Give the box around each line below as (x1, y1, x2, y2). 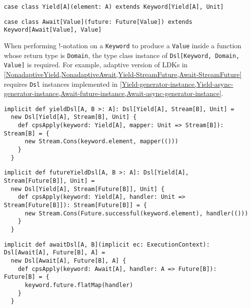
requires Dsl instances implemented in (4, 78, 118, 89)
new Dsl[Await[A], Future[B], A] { (11, 257, 126, 264)
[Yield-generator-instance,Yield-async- (120, 78, 233, 89)
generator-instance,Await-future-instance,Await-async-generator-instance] (4, 88, 222, 98)
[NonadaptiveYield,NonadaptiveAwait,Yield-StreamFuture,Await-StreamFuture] (4, 69, 242, 79)
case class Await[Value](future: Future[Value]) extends (4, 18, 193, 25)
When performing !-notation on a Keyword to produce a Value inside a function (4, 40, 242, 50)
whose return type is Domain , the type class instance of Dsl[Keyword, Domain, (4, 50, 240, 60)
